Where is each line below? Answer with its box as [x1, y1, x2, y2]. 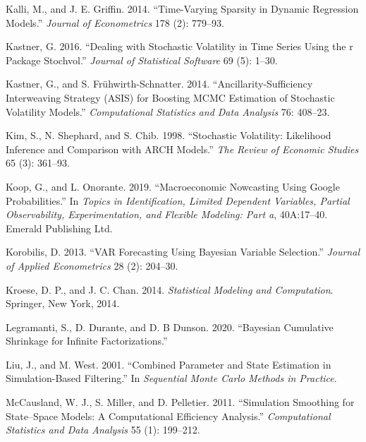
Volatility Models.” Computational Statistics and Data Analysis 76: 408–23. [6, 104, 330, 119]
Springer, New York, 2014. [6, 296, 120, 311]
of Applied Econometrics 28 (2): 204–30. [6, 258, 178, 273]
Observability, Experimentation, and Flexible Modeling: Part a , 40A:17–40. [6, 207, 328, 222]
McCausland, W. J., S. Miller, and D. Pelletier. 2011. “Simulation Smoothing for [6, 395, 355, 410]
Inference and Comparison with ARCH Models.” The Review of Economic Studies [6, 141, 359, 156]
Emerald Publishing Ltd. [6, 220, 113, 235]
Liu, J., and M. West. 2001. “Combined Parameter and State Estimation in [6, 357, 331, 371]
